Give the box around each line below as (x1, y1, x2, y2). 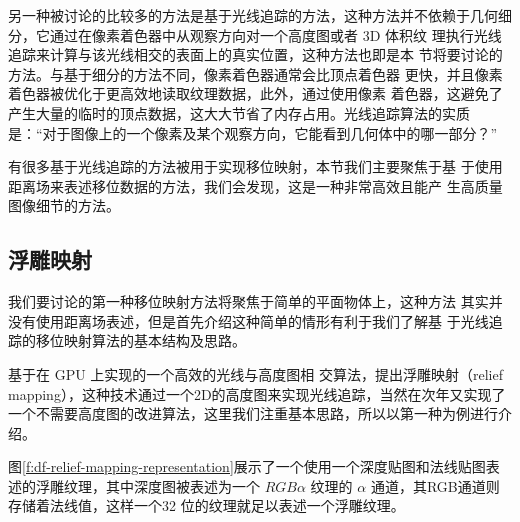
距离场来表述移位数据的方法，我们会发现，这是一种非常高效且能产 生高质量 (8, 175, 503, 196)
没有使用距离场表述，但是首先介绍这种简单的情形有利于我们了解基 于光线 (8, 310, 489, 331)
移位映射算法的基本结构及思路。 (35, 330, 246, 351)
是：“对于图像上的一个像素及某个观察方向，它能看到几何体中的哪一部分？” (8, 122, 498, 143)
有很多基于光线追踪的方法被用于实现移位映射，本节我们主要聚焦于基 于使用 (8, 156, 503, 177)
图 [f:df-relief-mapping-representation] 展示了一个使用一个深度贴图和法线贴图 (8, 456, 486, 477)
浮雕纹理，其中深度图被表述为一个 (35, 475, 260, 496)
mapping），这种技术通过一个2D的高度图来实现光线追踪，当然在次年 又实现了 (8, 383, 506, 404)
